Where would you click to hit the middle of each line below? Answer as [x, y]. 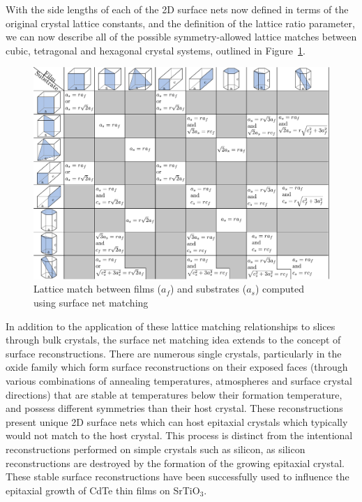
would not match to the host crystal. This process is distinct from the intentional [179, 435]
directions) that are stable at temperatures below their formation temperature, [174, 394]
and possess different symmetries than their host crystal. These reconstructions [174, 408]
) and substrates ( [209, 289]
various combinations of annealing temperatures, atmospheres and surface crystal [179, 381]
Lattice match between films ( [98, 289]
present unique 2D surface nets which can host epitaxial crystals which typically [177, 421]
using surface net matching [91, 303]
